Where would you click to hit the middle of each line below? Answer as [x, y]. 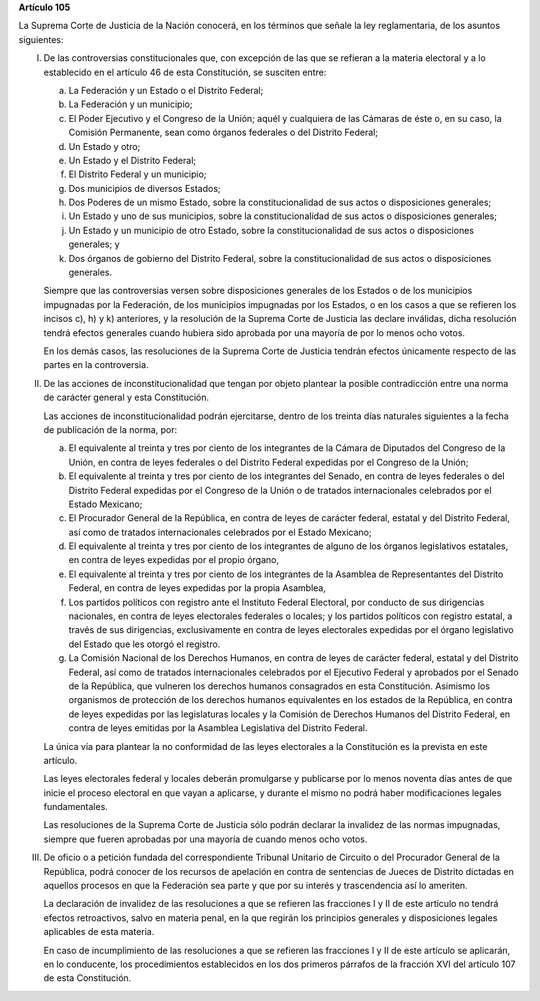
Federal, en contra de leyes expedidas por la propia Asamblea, [197, 588]
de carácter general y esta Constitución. [126, 397]
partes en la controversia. [96, 365]
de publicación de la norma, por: [110, 429]
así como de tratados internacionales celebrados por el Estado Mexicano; [220, 532]
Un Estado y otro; [104, 146]
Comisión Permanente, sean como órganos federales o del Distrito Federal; [223, 132]
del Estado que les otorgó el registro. [144, 644]
